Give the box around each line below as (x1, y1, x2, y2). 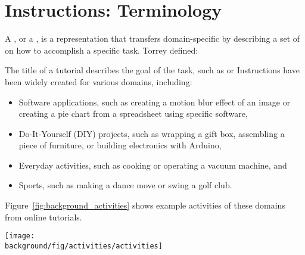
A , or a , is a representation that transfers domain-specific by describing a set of (5, 32, 300, 45)
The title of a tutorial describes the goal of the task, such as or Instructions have (5, 64, 300, 76)
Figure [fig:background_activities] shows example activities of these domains (5, 199, 285, 212)
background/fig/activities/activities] (5, 241, 163, 250)
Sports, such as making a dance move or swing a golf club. (18, 179, 232, 191)
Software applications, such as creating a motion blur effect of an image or (18, 95, 291, 108)
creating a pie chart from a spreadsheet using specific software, (18, 107, 248, 120)
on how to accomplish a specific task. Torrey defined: (5, 43, 198, 56)
